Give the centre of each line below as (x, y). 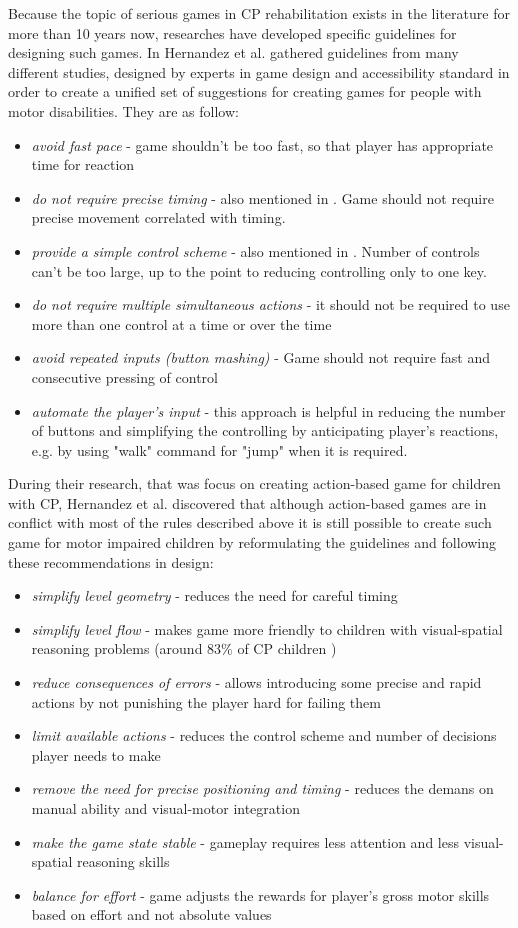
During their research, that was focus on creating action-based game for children (254, 483)
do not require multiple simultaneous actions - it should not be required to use (270, 304)
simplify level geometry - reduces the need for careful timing (214, 595)
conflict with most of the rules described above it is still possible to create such (250, 522)
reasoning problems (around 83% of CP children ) (184, 648)
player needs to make (96, 754)
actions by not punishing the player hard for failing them (206, 701)
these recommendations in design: (111, 561)
